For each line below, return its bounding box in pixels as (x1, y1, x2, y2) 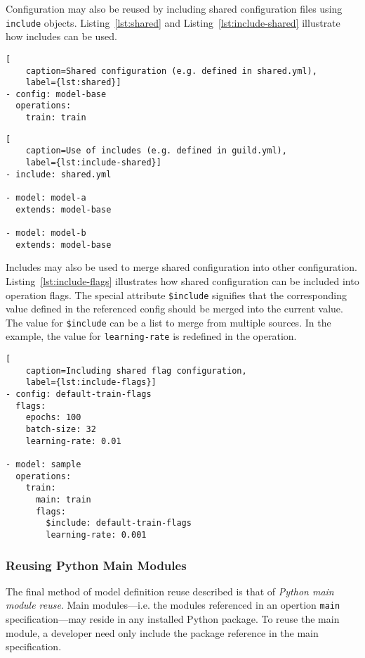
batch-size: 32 (25, 424, 96, 435)
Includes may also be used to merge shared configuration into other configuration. (6, 260, 358, 274)
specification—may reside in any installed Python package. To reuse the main (6, 612, 340, 626)
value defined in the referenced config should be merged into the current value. (6, 301, 343, 316)
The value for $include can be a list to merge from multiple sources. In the (6, 315, 331, 329)
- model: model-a (6, 193, 86, 203)
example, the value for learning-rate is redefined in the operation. (6, 329, 297, 343)
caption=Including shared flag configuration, (25, 365, 247, 376)
